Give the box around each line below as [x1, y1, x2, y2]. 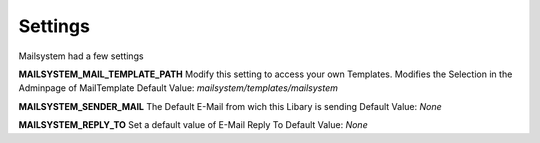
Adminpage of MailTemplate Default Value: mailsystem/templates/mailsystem [18, 82, 339, 94]
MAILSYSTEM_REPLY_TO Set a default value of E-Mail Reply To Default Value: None [18, 119, 369, 131]
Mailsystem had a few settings [18, 50, 144, 62]
